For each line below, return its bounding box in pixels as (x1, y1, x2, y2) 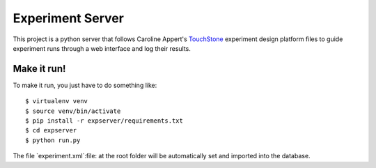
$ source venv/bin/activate (25, 107, 121, 115)
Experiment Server (13, 10, 125, 26)
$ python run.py (25, 136, 81, 144)
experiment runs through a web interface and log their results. (13, 44, 191, 52)
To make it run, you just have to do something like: (13, 81, 157, 89)
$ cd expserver (25, 126, 77, 135)
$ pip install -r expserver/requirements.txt (25, 117, 184, 125)
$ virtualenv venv (25, 98, 88, 105)
